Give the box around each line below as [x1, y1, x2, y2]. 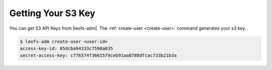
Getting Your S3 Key [9, 8, 96, 19]
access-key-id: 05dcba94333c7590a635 [20, 45, 113, 51]
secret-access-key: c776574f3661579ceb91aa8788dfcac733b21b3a [20, 53, 177, 58]
